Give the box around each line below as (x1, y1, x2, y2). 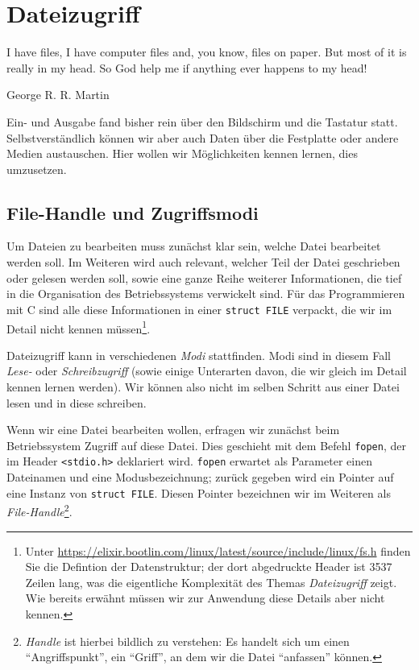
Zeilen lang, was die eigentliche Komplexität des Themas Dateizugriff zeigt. (25, 573, 397, 590)
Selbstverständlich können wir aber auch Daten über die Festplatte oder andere (6, 129, 399, 146)
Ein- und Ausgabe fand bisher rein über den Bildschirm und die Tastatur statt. (6, 113, 398, 130)
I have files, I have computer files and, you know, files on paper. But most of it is (6, 43, 407, 60)
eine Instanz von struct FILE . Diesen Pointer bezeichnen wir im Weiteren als (6, 484, 391, 501)
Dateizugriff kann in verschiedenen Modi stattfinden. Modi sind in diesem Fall (6, 346, 391, 363)
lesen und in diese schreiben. (6, 394, 147, 411)
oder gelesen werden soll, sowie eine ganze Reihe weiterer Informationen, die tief (6, 269, 402, 286)
